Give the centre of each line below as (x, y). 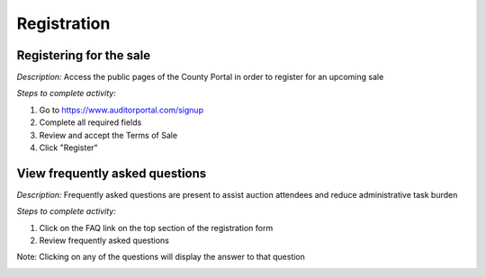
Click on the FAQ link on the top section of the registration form (156, 228)
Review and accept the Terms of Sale (108, 135)
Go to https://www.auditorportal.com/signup (121, 110)
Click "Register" (68, 147)
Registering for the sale (84, 55)
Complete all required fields (90, 122)
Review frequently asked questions (104, 241)
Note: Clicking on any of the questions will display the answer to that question (161, 257)
